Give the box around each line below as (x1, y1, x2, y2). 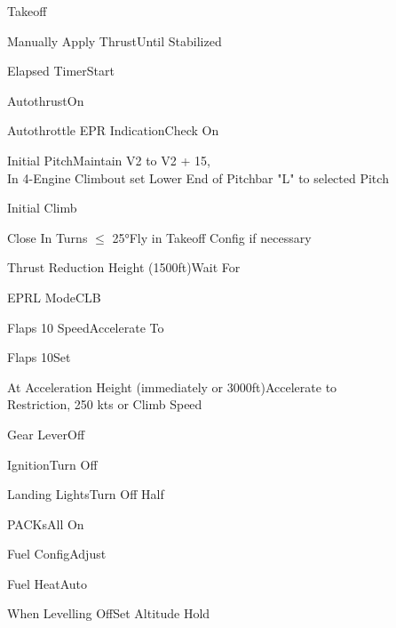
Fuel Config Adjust (7, 544, 107, 563)
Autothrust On (7, 91, 84, 109)
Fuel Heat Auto (7, 574, 88, 592)
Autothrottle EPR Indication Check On (7, 121, 219, 140)
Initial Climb (7, 198, 77, 217)
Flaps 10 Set (7, 348, 71, 366)
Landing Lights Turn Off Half (7, 485, 164, 503)
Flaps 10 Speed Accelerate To (7, 318, 164, 336)
